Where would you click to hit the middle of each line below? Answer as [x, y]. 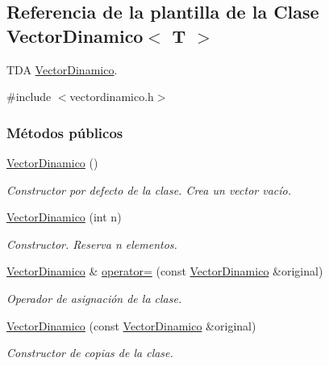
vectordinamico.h [112, 97]
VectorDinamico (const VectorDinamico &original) [131, 325]
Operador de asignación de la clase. [94, 298]
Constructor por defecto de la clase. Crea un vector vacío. [149, 189]
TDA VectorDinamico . [62, 69]
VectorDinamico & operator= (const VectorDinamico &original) [165, 271]
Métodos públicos [65, 132]
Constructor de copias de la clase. [90, 353]
